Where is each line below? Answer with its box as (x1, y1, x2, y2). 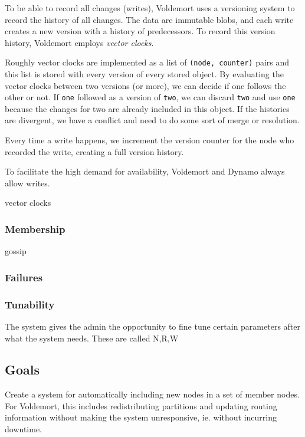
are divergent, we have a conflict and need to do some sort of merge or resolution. (5, 114, 300, 126)
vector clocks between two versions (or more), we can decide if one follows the (5, 79, 286, 91)
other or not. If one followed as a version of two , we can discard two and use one (5, 91, 296, 103)
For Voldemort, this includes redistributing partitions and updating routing (5, 399, 277, 412)
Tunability (5, 297, 55, 311)
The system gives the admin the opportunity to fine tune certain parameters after (5, 320, 300, 332)
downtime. (5, 423, 42, 435)
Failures (5, 270, 43, 284)
